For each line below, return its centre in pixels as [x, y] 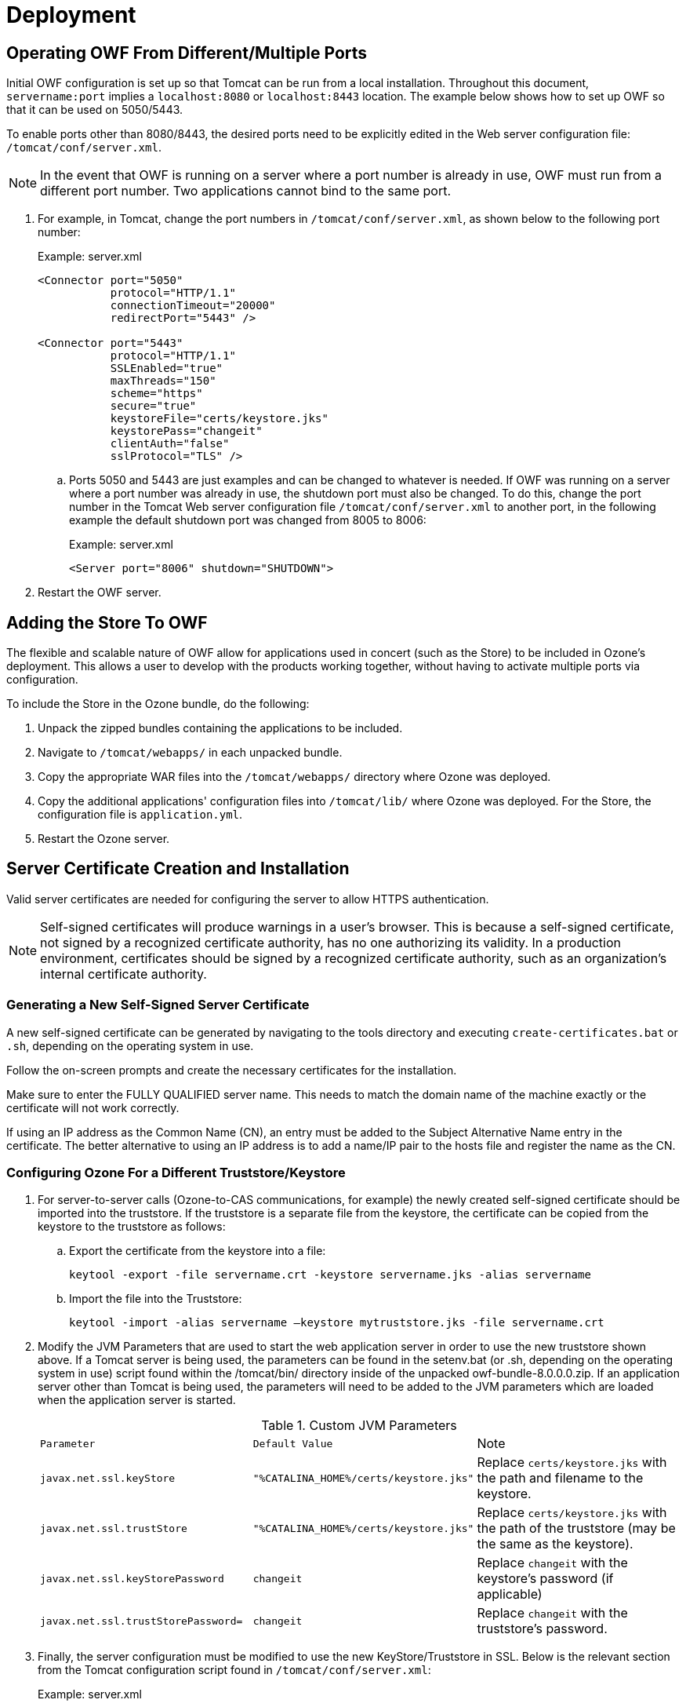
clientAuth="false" [170, 444]
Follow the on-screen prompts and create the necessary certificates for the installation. [232, 1070]
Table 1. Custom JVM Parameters [359, 1426]
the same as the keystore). [555, 1544]
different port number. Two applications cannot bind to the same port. [246, 191]
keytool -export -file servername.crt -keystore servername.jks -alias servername [330, 1275]
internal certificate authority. [123, 974]
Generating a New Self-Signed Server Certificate [158, 1005]
